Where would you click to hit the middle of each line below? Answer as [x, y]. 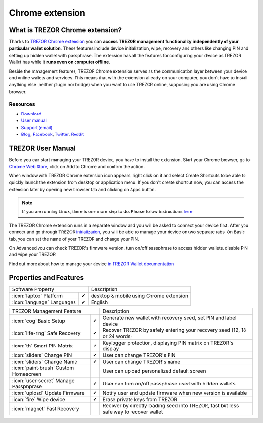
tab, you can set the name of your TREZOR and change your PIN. [74, 239]
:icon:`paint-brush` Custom [43, 368]
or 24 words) [117, 336]
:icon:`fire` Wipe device [39, 399]
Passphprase [27, 386]
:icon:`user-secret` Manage [43, 380]
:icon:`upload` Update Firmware [48, 393]
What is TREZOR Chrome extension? [65, 30]
